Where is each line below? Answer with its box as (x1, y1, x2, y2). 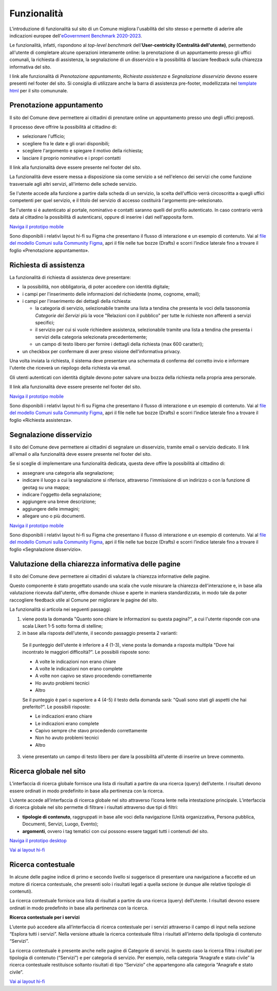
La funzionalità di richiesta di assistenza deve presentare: (9, 274, 131, 280)
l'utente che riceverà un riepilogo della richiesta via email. (9, 365, 132, 371)
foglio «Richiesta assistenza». (9, 417, 73, 423)
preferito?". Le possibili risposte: (22, 704, 91, 710)
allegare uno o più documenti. (22, 513, 86, 519)
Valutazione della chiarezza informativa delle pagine (9, 559, 181, 568)
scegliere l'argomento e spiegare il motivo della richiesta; (22, 148, 143, 154)
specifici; (35, 320, 55, 326)
